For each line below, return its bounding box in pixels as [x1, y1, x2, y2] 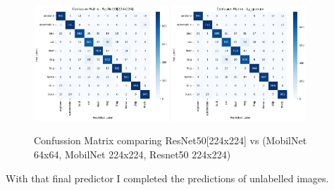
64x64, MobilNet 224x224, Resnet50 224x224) [34, 146, 231, 161]
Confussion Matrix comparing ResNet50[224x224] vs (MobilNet [34, 133, 307, 148]
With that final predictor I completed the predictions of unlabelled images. [6, 170, 329, 185]
